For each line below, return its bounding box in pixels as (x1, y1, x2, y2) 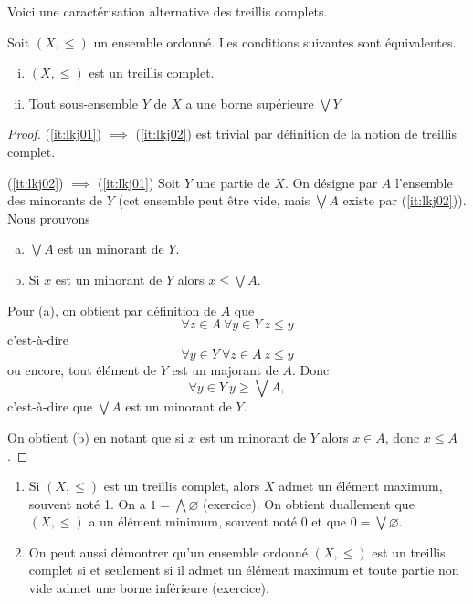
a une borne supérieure (185, 93, 314, 112)
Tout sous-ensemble (28, 93, 139, 112)
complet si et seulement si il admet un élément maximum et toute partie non (28, 560, 459, 579)
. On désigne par (284, 172, 378, 192)
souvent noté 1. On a (28, 494, 146, 513)
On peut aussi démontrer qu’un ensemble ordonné (28, 542, 309, 561)
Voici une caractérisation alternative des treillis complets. (7, 2, 328, 20)
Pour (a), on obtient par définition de (7, 300, 216, 319)
